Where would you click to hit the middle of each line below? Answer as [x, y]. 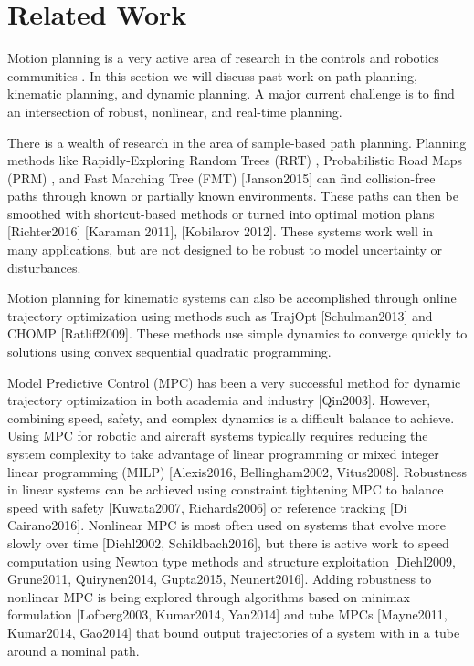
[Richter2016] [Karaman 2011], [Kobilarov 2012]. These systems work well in [221, 231]
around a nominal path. [74, 650]
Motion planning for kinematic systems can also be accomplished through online [232, 298]
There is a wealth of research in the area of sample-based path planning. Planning [237, 142]
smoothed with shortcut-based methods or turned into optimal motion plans [221, 213]
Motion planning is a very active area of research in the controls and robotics [223, 58]
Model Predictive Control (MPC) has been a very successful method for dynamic [234, 382]
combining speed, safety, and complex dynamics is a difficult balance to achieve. [231, 417]
